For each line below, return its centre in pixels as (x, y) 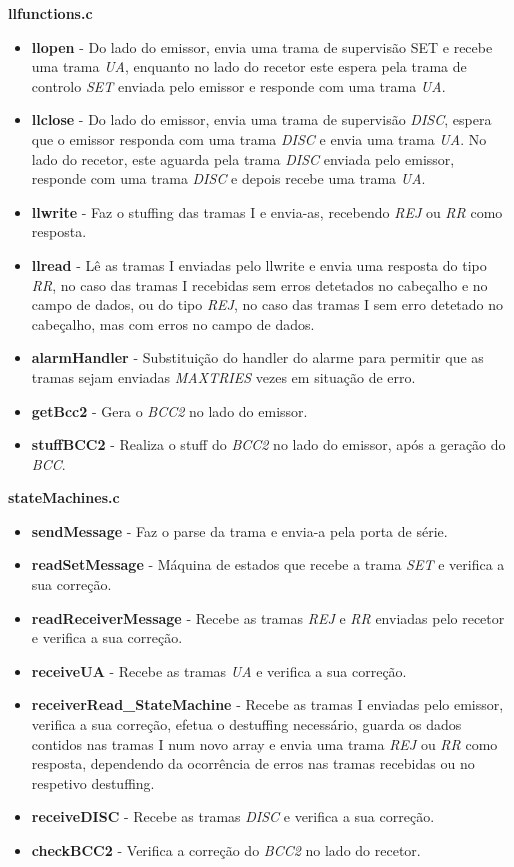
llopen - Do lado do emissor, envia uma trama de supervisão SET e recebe (262, 46)
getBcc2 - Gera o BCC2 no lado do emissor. (169, 410)
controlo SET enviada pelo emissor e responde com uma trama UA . (238, 85)
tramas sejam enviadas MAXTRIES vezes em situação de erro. (223, 376)
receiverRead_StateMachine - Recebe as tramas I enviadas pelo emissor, (267, 704)
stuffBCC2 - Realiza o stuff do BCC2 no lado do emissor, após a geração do (268, 444)
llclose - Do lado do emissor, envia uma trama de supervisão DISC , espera (261, 119)
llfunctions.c (50, 13)
